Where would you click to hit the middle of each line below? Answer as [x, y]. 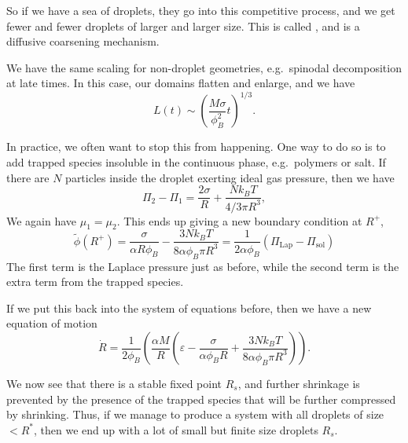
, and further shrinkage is [299, 384]
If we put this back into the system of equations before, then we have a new [189, 308]
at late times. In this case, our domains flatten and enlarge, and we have [181, 83]
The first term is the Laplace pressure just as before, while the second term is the [203, 266]
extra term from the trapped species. [95, 282]
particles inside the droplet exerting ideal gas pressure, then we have [230, 177]
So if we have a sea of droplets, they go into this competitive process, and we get [201, 10]
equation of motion [52, 323]
